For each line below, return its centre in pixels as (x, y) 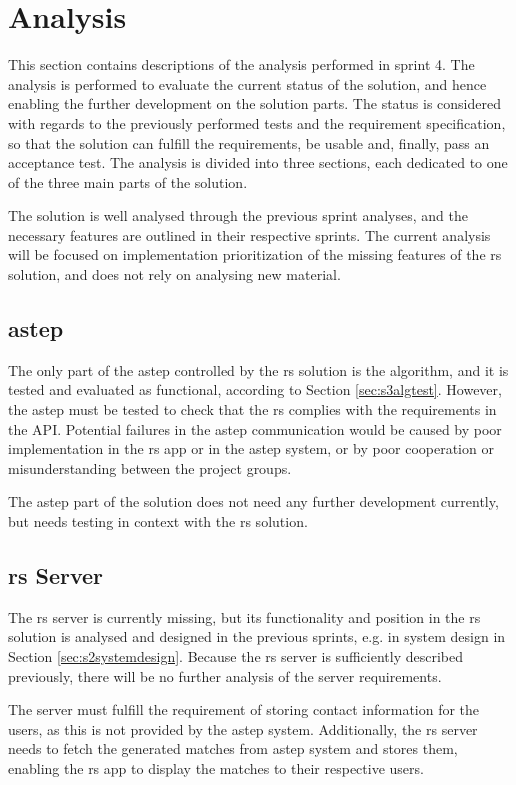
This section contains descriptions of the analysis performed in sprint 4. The (241, 64)
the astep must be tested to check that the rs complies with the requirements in (252, 409)
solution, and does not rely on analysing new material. (174, 274)
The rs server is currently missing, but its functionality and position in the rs (244, 616)
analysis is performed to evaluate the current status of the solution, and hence (247, 83)
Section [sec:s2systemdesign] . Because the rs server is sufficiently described (235, 656)
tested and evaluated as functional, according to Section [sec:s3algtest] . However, (255, 389)
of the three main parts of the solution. (128, 181)
